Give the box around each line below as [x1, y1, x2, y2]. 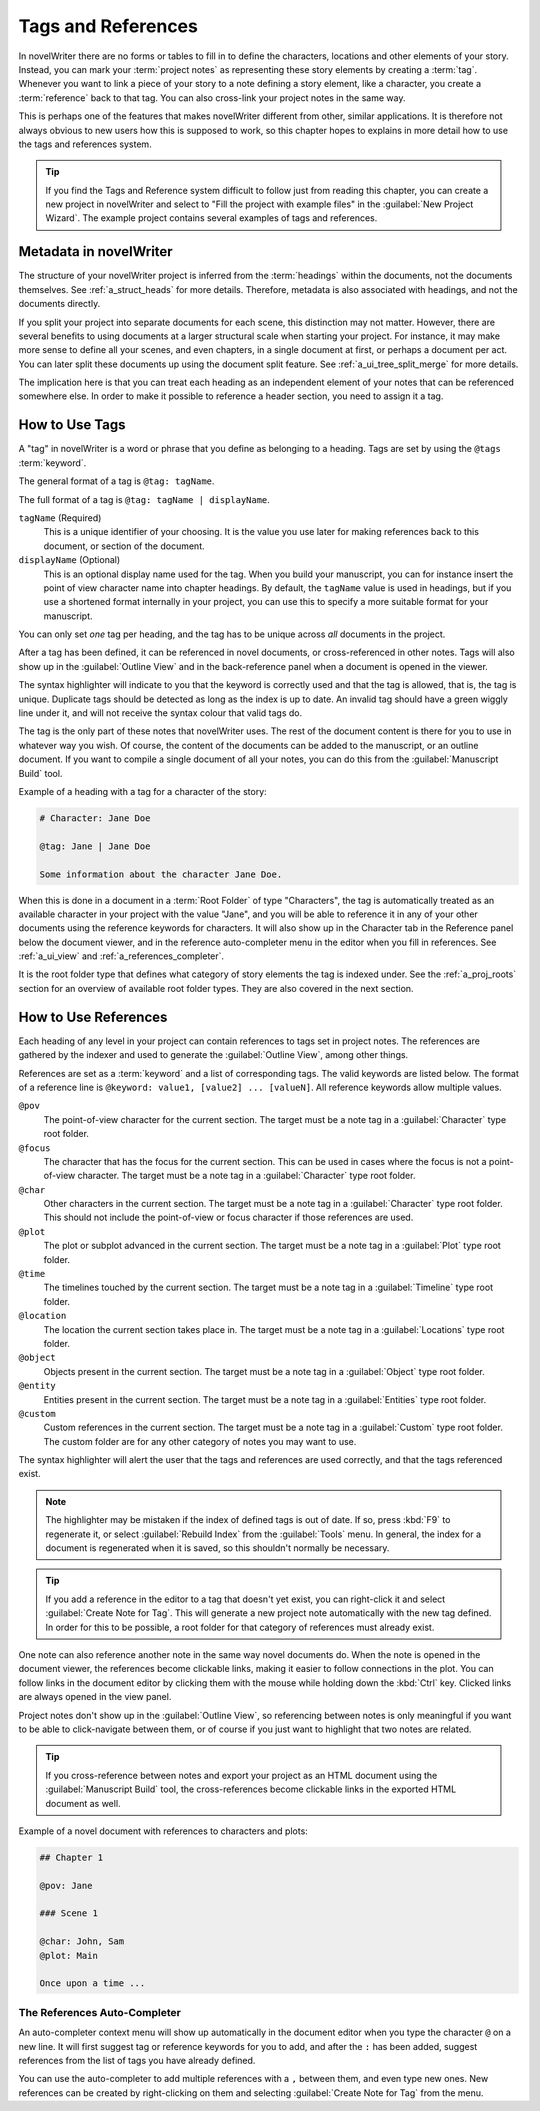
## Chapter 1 [39, 1851, 104, 1863]
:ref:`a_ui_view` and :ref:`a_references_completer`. [18, 950, 225, 962]
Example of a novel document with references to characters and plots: [18, 1825, 309, 1837]
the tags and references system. [18, 138, 152, 150]
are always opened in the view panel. [18, 1691, 172, 1703]
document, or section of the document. [43, 540, 205, 552]
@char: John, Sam [39, 1936, 125, 1947]
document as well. [45, 1797, 121, 1809]
